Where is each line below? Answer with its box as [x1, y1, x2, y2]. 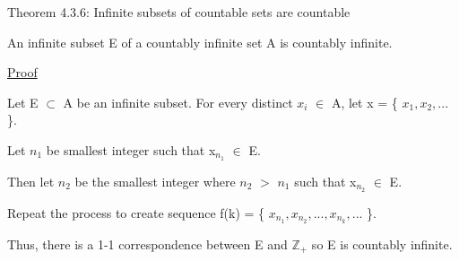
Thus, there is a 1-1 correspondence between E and [7, 234, 288, 253]
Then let [7, 171, 55, 190]
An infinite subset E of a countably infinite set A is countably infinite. [7, 32, 393, 51]
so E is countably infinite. [311, 234, 453, 253]
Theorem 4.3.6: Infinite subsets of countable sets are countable [7, 3, 351, 21]
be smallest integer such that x [46, 140, 216, 159]
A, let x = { [331, 92, 398, 111]
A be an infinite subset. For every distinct [63, 92, 293, 111]
